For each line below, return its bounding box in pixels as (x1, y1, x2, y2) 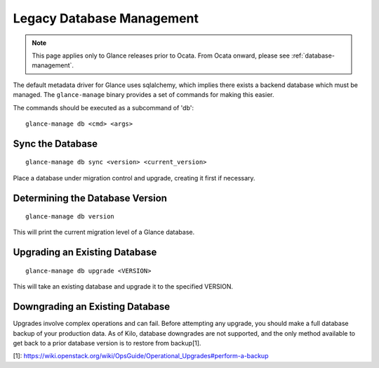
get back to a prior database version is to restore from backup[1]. (13, 339, 201, 347)
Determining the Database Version (13, 192, 168, 204)
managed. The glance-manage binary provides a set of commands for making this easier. (13, 91, 274, 99)
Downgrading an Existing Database (13, 301, 171, 313)
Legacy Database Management (13, 11, 199, 26)
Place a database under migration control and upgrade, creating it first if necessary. (13, 173, 255, 182)
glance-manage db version (25, 213, 115, 221)
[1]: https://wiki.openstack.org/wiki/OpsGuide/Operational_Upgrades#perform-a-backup (13, 352, 269, 360)
